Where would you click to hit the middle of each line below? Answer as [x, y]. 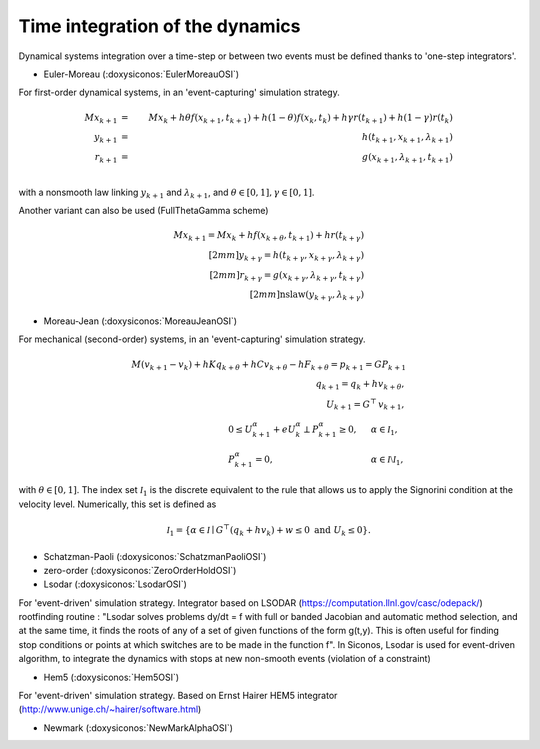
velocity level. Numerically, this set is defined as [117, 504]
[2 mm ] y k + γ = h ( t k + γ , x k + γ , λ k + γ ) [286, 256]
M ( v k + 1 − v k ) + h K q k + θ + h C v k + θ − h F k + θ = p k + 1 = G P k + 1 [269, 365]
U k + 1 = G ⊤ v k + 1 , [365, 404]
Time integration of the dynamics [159, 26]
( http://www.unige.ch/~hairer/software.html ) [110, 709]
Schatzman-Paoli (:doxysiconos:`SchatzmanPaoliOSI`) [155, 556]
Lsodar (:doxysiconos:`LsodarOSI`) [115, 584]
